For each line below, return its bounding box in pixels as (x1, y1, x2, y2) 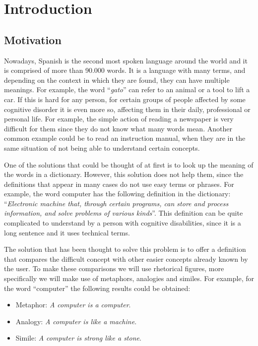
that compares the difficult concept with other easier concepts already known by (4, 253, 248, 264)
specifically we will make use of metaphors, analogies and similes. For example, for (4, 273, 254, 284)
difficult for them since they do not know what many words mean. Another (4, 123, 232, 133)
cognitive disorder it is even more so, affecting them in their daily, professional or (4, 104, 251, 114)
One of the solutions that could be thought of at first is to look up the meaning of (4, 159, 254, 170)
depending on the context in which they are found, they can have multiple (4, 74, 230, 85)
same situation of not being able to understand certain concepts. (4, 142, 200, 153)
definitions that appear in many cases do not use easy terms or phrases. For (4, 178, 234, 189)
